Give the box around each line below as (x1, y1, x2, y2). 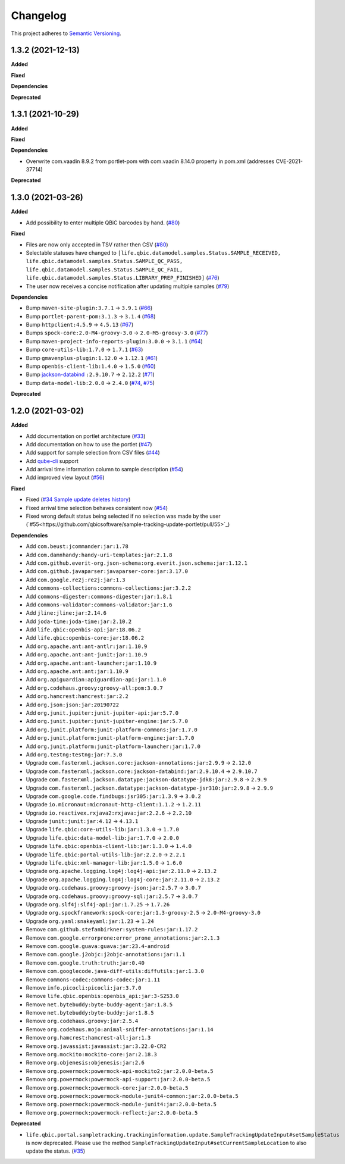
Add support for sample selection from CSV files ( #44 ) (26, 449, 160, 456)
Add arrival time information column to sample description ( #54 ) (26, 466, 184, 473)
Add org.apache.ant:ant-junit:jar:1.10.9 (26, 651, 148, 658)
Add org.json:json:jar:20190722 (26, 701, 119, 708)
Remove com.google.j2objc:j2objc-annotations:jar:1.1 (26, 951, 186, 958)
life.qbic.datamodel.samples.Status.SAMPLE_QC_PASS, (26, 258, 183, 265)
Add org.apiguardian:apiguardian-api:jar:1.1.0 (26, 676, 167, 683)
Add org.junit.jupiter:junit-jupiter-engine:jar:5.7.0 (26, 718, 189, 725)
